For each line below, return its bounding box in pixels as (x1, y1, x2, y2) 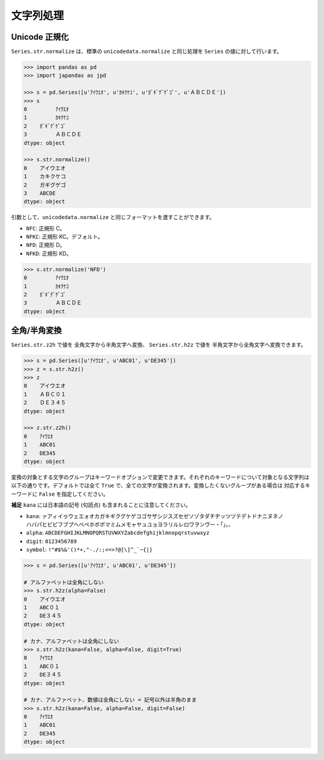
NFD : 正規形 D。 (26, 241, 65, 249)
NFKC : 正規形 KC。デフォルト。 (26, 233, 103, 240)
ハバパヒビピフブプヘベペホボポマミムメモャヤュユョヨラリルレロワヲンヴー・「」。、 (26, 521, 234, 528)
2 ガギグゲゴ (23, 181, 66, 188)
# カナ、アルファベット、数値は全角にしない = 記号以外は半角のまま (23, 696, 197, 704)
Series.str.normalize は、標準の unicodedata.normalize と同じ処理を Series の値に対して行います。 (11, 48, 283, 55)
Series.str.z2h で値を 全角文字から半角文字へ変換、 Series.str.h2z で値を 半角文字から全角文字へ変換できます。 (11, 341, 307, 348)
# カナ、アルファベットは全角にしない (23, 638, 119, 645)
